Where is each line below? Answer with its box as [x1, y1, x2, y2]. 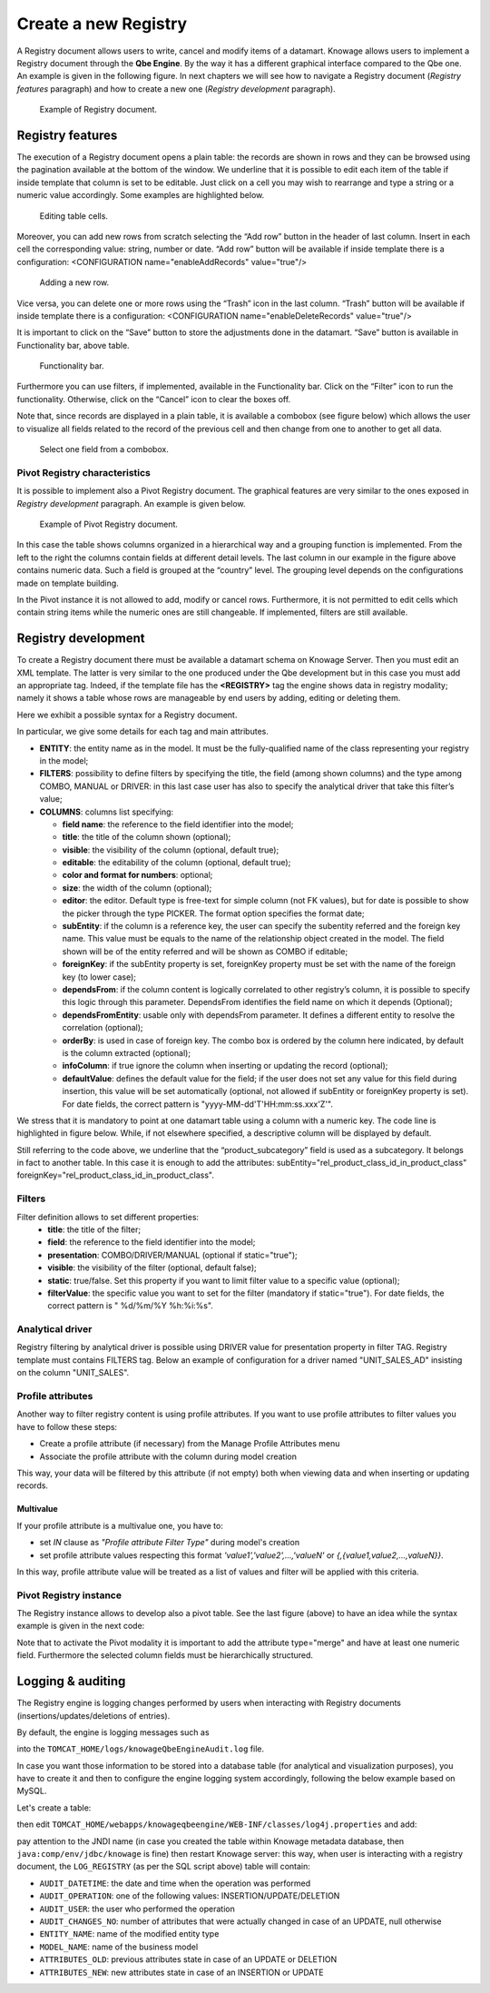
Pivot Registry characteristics [16, 466, 152, 479]
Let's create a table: [16, 1802, 92, 1813]
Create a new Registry [16, 14, 188, 34]
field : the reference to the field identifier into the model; [47, 1237, 256, 1248]
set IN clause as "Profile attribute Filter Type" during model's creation [39, 1537, 299, 1548]
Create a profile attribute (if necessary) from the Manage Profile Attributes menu [39, 1438, 340, 1449]
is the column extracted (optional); [62, 1047, 191, 1058]
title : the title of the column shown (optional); [62, 832, 231, 843]
